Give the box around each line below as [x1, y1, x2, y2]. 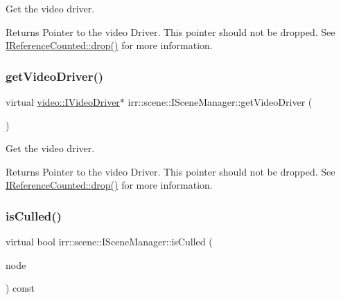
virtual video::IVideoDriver [6, 95, 120, 109]
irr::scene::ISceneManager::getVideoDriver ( [128, 95, 313, 109]
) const [6, 281, 35, 295]
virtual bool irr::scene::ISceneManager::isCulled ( [6, 234, 213, 249]
